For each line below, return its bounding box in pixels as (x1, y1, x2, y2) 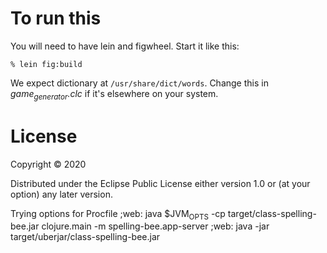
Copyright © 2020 (10, 158, 87, 170)
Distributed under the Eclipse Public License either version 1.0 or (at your (10, 177, 311, 189)
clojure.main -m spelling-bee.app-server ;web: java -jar (41, 220, 270, 232)
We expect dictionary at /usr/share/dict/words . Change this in (10, 77, 269, 89)
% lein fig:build (10, 59, 83, 69)
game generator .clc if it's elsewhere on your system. (10, 87, 219, 102)
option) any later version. (10, 188, 113, 200)
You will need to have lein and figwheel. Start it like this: (10, 40, 240, 52)
